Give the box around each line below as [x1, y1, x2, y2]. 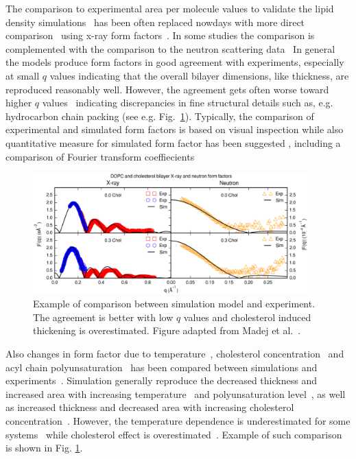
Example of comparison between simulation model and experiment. [33, 296, 316, 311]
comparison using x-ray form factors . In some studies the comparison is [5, 28, 315, 43]
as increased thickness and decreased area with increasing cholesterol [5, 400, 294, 414]
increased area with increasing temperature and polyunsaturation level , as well [5, 386, 346, 401]
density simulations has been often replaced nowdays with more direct [5, 14, 305, 29]
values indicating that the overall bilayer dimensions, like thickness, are [49, 68, 349, 82]
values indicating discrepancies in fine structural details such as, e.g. [42, 95, 333, 110]
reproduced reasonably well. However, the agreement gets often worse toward [5, 82, 329, 96]
